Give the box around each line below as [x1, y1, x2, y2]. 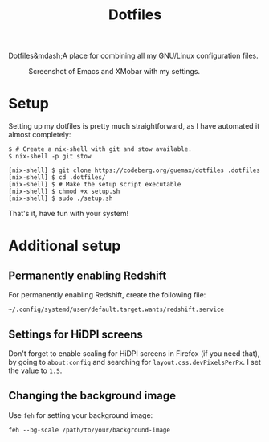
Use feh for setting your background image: [8, 410, 153, 419]
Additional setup [8, 237, 121, 255]
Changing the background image [8, 389, 177, 403]
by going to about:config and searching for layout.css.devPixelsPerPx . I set [8, 357, 261, 366]
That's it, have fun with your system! [8, 209, 129, 219]
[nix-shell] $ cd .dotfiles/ [8, 174, 106, 182]
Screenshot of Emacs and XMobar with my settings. [28, 67, 201, 76]
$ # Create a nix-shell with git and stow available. [8, 145, 193, 153]
